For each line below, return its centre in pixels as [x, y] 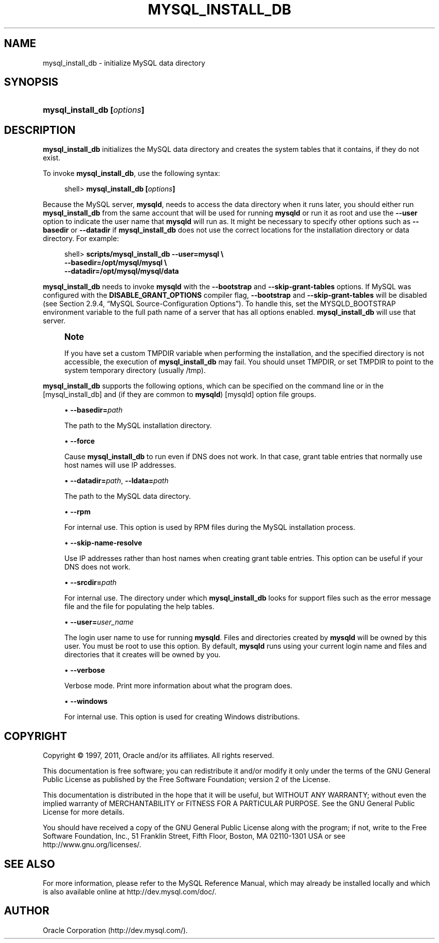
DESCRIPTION [40, 130]
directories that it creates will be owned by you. [143, 655]
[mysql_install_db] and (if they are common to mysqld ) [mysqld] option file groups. [179, 395]
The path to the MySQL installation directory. [138, 426]
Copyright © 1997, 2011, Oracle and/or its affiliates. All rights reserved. [158, 756]
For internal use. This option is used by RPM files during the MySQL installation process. [210, 527]
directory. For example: [81, 239]
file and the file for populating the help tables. [139, 607]
